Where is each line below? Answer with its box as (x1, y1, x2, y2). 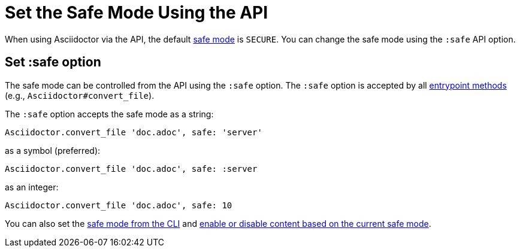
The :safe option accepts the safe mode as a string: (5, 108, 214, 119)
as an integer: (5, 181, 59, 192)
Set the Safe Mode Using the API (5, 2, 268, 23)
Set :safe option (5, 54, 101, 70)
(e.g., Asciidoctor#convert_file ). (5, 90, 155, 101)
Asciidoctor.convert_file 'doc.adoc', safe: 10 (5, 200, 232, 210)
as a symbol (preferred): (5, 145, 101, 156)
